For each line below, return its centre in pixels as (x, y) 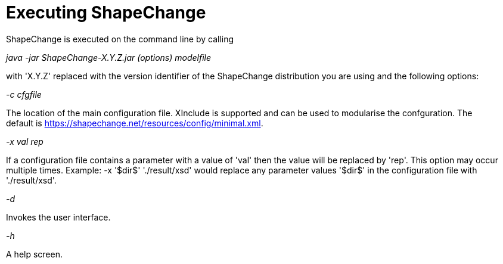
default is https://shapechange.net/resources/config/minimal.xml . (135, 123)
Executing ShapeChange (106, 13)
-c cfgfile (24, 94)
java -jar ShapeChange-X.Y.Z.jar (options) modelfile (109, 57)
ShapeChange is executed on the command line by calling (120, 39)
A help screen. (34, 254)
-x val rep (25, 141)
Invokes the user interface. (58, 217)
